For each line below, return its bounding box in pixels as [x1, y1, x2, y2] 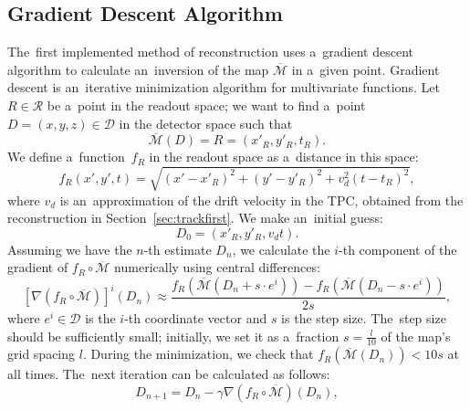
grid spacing [7, 344, 76, 363]
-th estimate [143, 239, 212, 258]
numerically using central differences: [114, 258, 320, 277]
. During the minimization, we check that [82, 344, 314, 363]
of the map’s [381, 326, 451, 345]
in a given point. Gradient [291, 59, 440, 79]
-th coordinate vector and [124, 308, 267, 327]
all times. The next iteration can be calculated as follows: [7, 364, 330, 384]
